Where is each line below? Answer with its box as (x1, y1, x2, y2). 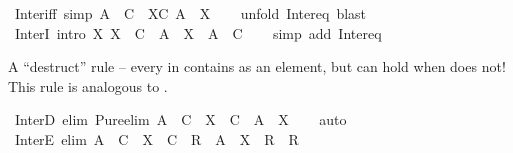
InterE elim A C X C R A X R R (14, 128, 299, 149)
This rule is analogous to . (8, 75, 168, 96)
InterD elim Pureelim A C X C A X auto (14, 109, 347, 130)
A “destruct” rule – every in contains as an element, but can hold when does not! (8, 56, 506, 77)
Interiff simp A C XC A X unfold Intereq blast (14, 3, 367, 23)
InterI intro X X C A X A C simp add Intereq (14, 22, 382, 43)
